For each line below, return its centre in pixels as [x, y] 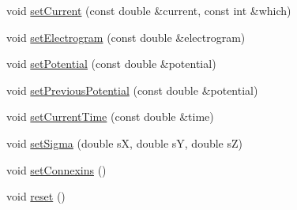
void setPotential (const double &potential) [111, 64]
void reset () [36, 196]
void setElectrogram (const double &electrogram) [126, 37]
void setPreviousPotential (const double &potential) [132, 90]
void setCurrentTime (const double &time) [110, 116]
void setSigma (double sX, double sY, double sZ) [125, 142]
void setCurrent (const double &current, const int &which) [149, 10]
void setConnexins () [56, 169]
